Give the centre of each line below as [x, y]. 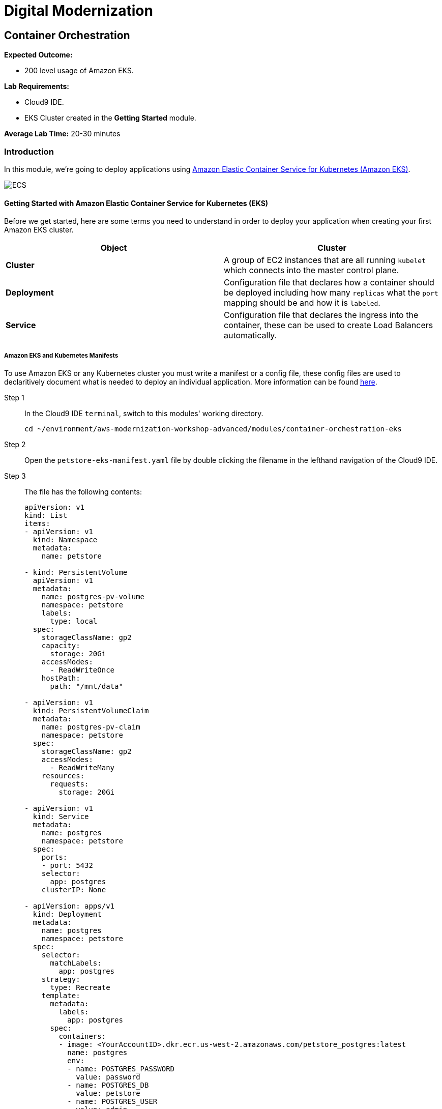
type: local [74, 621]
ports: [54, 857]
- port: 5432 [67, 865]
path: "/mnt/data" [86, 686]
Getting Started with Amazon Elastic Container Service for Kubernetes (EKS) [136, 203]
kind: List [46, 515]
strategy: [61, 979]
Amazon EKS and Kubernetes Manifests [61, 355]
